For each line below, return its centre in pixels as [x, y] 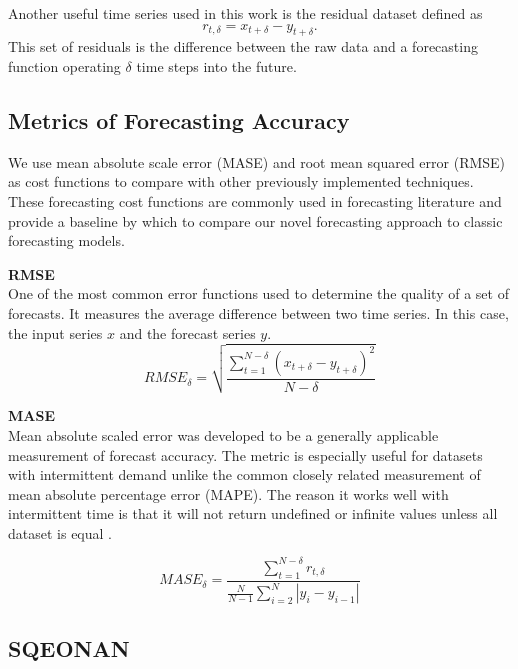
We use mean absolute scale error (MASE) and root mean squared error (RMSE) [257, 161]
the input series [55, 332]
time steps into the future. [216, 65]
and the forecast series [187, 332]
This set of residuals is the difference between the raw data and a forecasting [243, 46]
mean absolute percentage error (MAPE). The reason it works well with [228, 493]
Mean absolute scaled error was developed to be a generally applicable [223, 434]
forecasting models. [66, 240]
